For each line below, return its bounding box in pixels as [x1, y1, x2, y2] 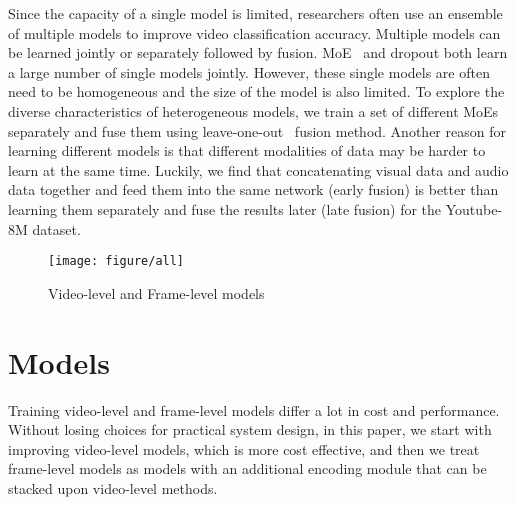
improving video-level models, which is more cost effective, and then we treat [8, 438, 480, 459]
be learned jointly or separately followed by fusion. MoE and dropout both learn [8, 42, 508, 63]
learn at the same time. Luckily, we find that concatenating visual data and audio [8, 159, 509, 180]
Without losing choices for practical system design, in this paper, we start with [8, 419, 492, 440]
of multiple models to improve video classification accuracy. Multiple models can [8, 22, 501, 43]
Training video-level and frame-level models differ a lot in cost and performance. [8, 399, 500, 420]
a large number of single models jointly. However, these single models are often [8, 61, 490, 82]
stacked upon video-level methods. [8, 477, 218, 498]
